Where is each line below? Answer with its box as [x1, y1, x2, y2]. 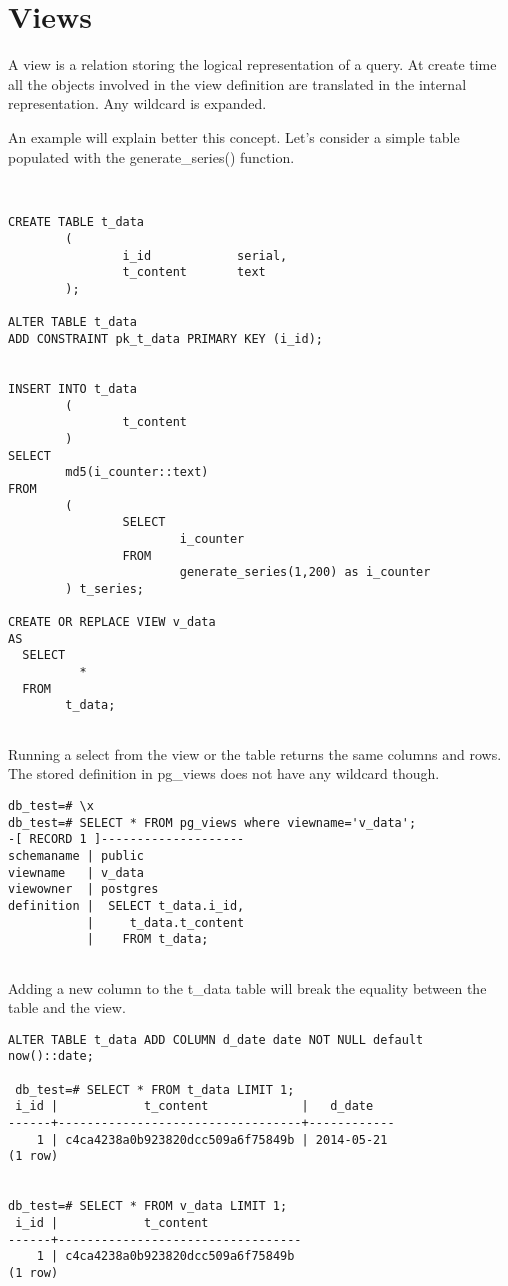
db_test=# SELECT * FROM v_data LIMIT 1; [8, 1199, 288, 1214]
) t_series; [65, 581, 145, 596]
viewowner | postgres [8, 882, 159, 897]
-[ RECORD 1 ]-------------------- [8, 832, 245, 847]
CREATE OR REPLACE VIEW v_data [8, 615, 216, 630]
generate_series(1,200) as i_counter [179, 565, 431, 580]
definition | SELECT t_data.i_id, [8, 898, 245, 913]
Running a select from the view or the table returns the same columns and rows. [8, 743, 502, 764]
